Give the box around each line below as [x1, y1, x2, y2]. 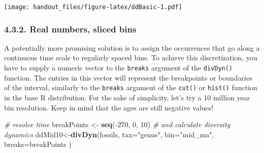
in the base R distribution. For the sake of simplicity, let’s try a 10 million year [4, 92, 250, 102]
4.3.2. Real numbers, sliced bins [4, 22, 137, 35]
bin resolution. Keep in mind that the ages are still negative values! [4, 102, 214, 112]
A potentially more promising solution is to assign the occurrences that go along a [4, 42, 260, 53]
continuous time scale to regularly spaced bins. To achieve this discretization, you [4, 52, 257, 63]
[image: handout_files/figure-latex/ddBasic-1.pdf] [4, 4, 182, 11]
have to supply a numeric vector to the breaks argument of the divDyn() [4, 62, 233, 73]
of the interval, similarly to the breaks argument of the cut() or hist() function [4, 82, 257, 93]
